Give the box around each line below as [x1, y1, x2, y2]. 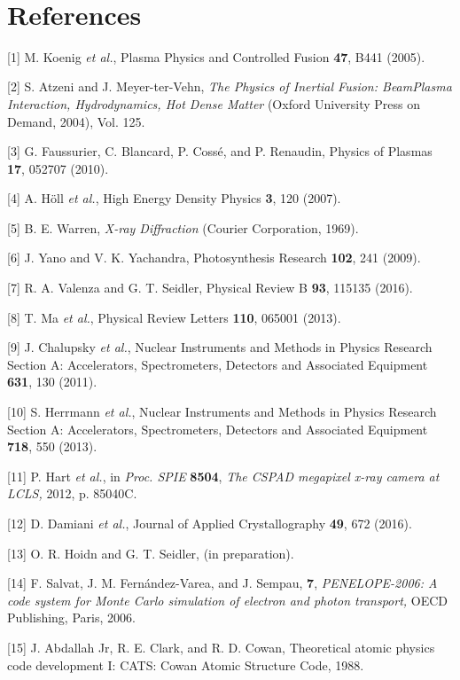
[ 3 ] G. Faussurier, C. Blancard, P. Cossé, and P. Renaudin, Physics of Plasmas [7, 142, 433, 160]
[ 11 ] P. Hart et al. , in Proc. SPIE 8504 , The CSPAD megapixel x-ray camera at [7, 466, 440, 485]
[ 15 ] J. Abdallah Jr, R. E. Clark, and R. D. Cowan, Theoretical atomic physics [7, 637, 435, 656]
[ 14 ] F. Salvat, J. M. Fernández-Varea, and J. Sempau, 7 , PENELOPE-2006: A [7, 574, 438, 592]
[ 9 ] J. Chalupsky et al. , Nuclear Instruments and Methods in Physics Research [7, 338, 433, 356]
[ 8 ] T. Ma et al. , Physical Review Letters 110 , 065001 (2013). [7, 308, 341, 326]
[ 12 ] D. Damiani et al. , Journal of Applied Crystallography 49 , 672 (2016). [7, 514, 412, 532]
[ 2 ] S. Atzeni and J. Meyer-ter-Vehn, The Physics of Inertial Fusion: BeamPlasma [7, 77, 452, 96]
